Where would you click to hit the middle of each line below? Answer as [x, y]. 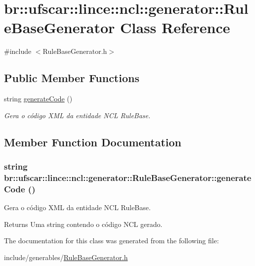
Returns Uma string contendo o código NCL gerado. [83, 224]
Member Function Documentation [93, 142]
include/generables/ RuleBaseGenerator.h [66, 257]
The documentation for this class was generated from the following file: [111, 241]
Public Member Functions [72, 78]
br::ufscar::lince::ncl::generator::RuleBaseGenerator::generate [128, 177]
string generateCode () [38, 99]
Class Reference [175, 27]
